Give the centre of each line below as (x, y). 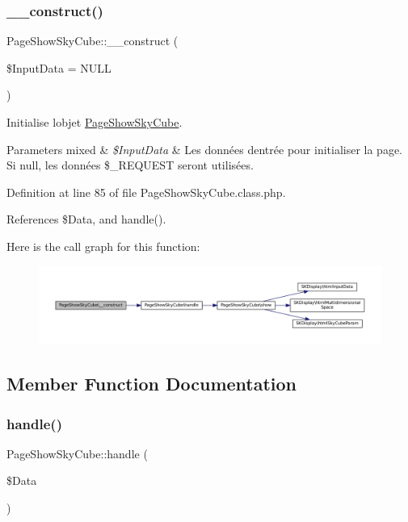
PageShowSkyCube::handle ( (77, 453)
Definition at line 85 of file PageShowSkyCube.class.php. (146, 192)
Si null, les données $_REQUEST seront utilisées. (130, 165)
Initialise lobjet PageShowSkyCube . (95, 122)
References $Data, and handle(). (86, 219)
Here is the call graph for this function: (103, 246)
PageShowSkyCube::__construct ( (93, 41)
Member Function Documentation (152, 384)
